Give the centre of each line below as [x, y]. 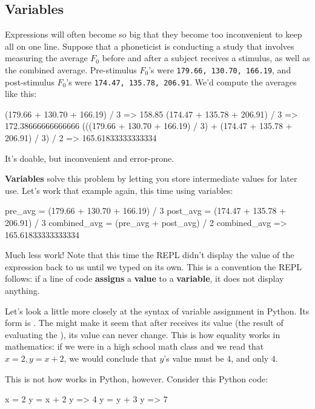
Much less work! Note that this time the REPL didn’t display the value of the [150, 255]
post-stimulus [30, 81]
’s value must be [194, 358]
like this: [21, 94]
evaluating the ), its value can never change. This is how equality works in [143, 334]
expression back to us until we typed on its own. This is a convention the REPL [154, 266]
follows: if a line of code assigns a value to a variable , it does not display [144, 278]
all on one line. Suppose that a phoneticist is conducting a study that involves [150, 46]
